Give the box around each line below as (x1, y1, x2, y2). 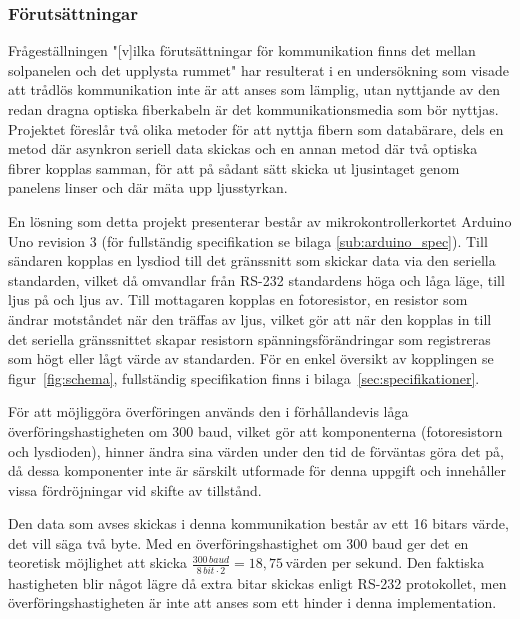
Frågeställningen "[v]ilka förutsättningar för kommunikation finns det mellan (8, 40, 476, 61)
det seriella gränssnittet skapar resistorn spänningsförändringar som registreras (8, 328, 491, 349)
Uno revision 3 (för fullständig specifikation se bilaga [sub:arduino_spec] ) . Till (8, 230, 488, 251)
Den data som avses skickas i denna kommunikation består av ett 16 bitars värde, (8, 513, 509, 534)
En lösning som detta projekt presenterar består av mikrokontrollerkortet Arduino (8, 210, 512, 231)
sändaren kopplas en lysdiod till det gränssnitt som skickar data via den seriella (8, 250, 496, 271)
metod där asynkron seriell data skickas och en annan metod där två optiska (8, 138, 478, 159)
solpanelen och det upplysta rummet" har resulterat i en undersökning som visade (8, 59, 509, 80)
